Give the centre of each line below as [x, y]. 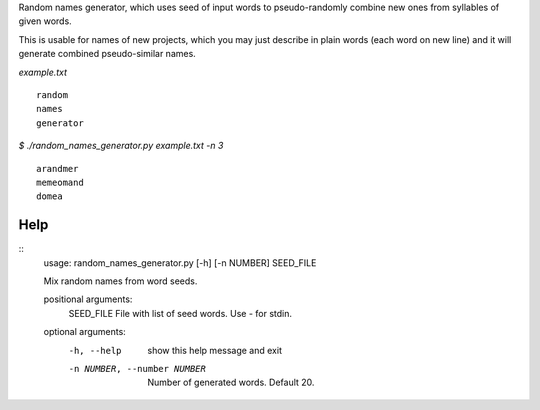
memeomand [60, 182]
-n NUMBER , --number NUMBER [137, 368]
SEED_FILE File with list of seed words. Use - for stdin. [180, 313]
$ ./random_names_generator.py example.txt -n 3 [121, 146]
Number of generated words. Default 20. [231, 382]
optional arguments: [85, 332]
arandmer [57, 168]
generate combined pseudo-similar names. [107, 54]
